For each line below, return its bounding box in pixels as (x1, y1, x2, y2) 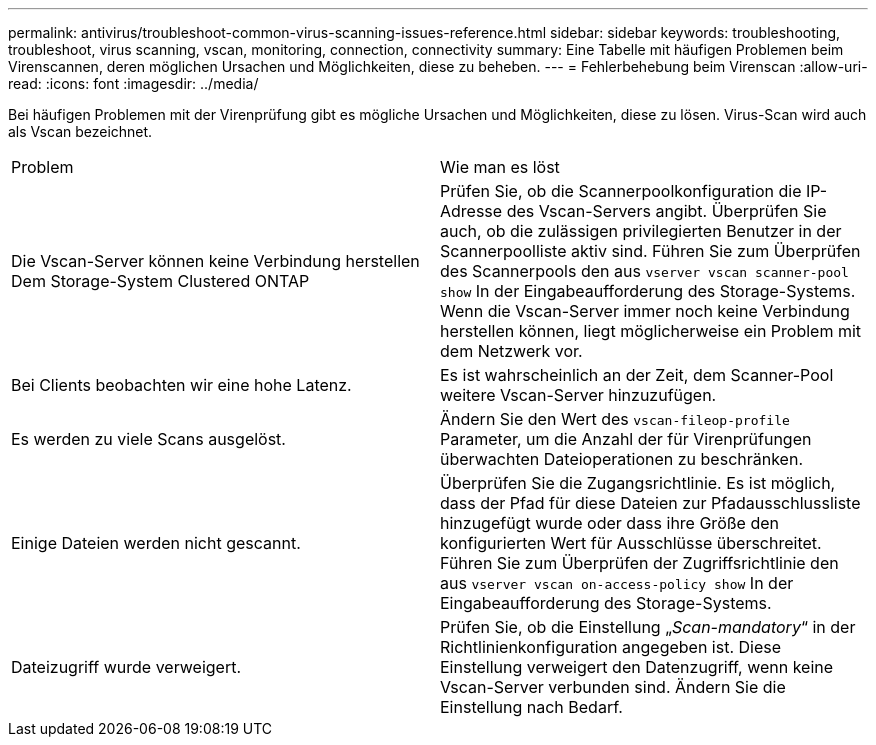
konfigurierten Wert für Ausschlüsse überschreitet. (440, 533, 822, 553)
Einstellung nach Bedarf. (440, 697, 623, 717)
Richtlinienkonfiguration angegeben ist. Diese (440, 637, 782, 657)
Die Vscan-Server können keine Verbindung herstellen (11, 251, 420, 271)
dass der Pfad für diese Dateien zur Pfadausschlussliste (440, 493, 861, 513)
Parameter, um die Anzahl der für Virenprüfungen (440, 429, 812, 449)
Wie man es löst (440, 157, 560, 177)
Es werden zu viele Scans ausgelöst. (11, 429, 286, 449)
